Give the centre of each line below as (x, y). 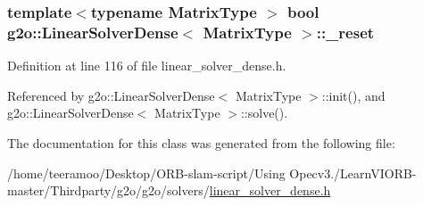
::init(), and (353, 95)
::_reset (345, 32)
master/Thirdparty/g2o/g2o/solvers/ (108, 190)
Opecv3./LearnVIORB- (353, 173)
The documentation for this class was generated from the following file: (201, 142)
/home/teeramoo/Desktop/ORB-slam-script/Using (146, 173)
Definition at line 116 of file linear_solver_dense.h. (147, 66)
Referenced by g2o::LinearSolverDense (111, 95)
